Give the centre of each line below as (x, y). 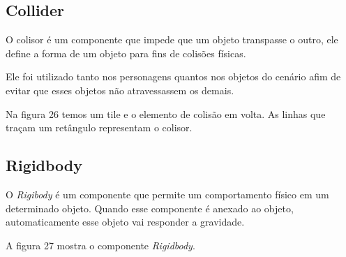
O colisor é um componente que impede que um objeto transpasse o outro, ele (172, 39)
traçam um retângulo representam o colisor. (99, 127)
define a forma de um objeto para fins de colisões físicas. (126, 53)
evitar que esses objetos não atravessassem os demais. (120, 90)
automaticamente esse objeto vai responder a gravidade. (125, 222)
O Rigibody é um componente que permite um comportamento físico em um (167, 194)
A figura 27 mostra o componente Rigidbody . (100, 245)
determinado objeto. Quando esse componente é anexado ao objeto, (150, 208)
